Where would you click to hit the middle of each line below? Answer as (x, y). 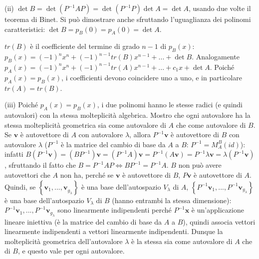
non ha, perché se (87, 174)
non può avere (200, 165)
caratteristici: (25, 29)
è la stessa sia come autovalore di (182, 241)
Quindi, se (20, 186)
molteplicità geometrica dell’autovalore (64, 241)
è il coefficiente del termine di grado (85, 46)
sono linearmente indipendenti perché (115, 210)
